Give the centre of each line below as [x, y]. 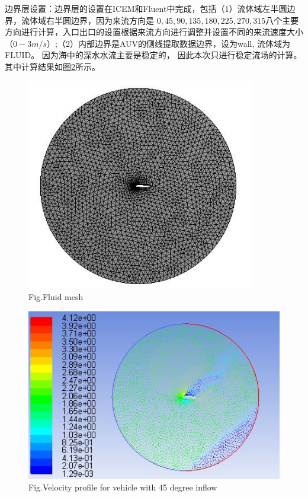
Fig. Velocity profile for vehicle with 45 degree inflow [123, 487]
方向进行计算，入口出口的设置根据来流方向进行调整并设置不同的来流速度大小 [154, 32]
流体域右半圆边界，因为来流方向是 [87, 20]
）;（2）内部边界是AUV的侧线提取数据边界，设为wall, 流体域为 [169, 43]
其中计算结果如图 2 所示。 [52, 66]
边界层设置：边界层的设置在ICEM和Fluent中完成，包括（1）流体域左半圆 [146, 8]
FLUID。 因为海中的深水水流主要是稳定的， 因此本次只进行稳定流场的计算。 [153, 55]
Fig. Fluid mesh [56, 296]
